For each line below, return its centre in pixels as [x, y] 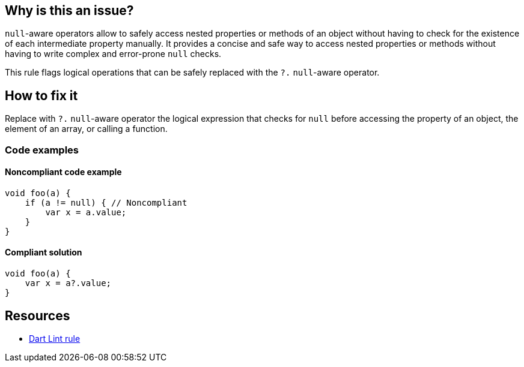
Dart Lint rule [55, 338]
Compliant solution [44, 252]
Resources [38, 315]
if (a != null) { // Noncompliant [106, 202]
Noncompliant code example [63, 172]
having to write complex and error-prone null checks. [113, 54]
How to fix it [41, 95]
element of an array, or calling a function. [86, 129]
